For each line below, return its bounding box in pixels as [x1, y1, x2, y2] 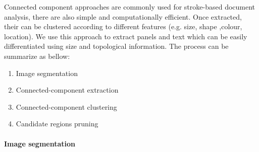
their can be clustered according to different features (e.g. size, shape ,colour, [4, 21, 242, 32]
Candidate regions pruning [16, 118, 98, 129]
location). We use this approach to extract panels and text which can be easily [4, 31, 247, 41]
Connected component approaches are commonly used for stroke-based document [4, 2, 255, 12]
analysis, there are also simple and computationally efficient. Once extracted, [4, 11, 242, 22]
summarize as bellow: [4, 50, 70, 61]
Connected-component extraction [16, 85, 119, 95]
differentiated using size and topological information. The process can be [4, 41, 229, 51]
